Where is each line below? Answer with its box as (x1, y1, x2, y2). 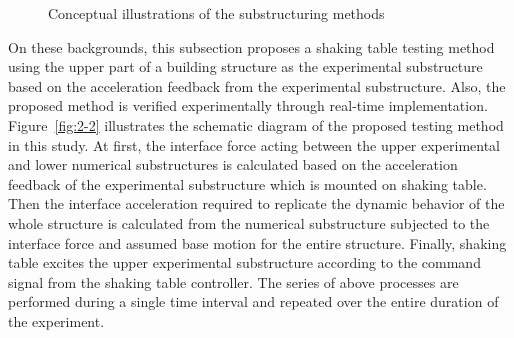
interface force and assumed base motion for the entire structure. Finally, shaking (8, 232, 507, 253)
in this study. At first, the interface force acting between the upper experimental (8, 134, 500, 155)
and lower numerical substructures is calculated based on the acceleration (8, 154, 458, 175)
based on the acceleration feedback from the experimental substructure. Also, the (8, 75, 506, 96)
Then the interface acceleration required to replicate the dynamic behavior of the (8, 193, 505, 214)
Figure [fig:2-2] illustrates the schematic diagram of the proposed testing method (8, 114, 504, 135)
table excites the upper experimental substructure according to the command (8, 252, 481, 273)
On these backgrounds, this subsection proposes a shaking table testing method (8, 36, 495, 57)
